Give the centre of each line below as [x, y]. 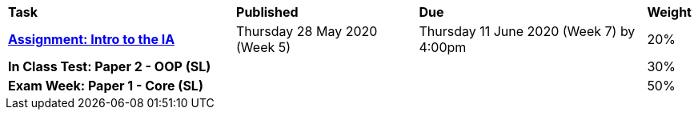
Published [267, 12]
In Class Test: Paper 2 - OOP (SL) [110, 66]
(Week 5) [264, 47]
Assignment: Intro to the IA [92, 39]
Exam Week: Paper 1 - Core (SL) [106, 86]
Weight [669, 12]
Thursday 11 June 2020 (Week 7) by [527, 31]
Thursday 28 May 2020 [307, 31]
